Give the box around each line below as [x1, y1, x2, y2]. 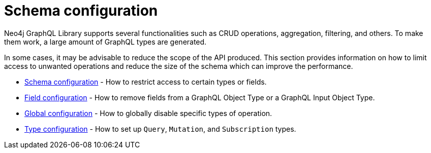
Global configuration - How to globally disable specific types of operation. [24, 108, 272, 118]
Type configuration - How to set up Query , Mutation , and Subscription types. [24, 124, 296, 133]
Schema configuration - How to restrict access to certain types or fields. [24, 77, 267, 86]
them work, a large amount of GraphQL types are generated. [4, 37, 207, 46]
